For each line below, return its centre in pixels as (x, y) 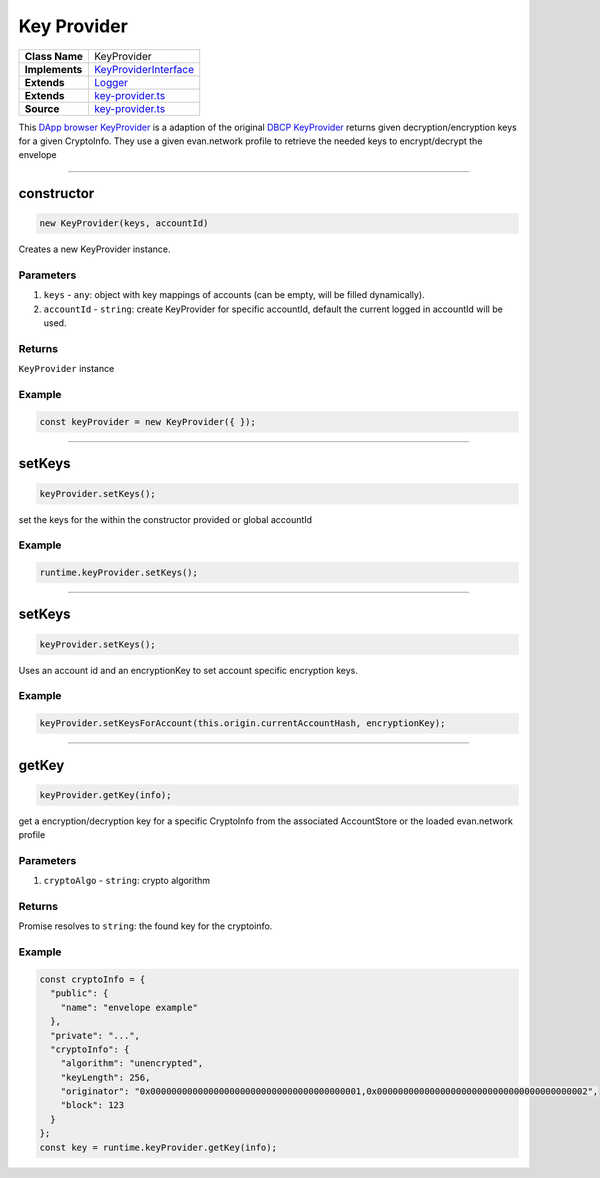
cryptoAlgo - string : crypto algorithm (127, 881)
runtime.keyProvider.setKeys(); (119, 573)
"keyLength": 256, (105, 1077)
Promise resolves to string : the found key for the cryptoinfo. (145, 926)
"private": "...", (95, 1035)
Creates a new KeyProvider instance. (94, 249)
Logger (111, 82)
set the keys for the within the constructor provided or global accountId (165, 519)
